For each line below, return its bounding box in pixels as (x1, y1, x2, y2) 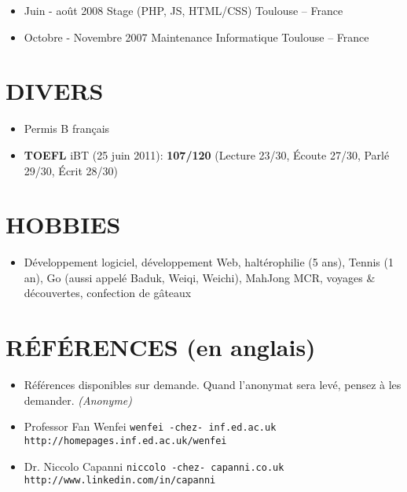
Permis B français (24, 120, 110, 137)
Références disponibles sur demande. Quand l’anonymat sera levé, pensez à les (24, 376, 401, 393)
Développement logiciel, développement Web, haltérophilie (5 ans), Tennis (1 (24, 254, 394, 270)
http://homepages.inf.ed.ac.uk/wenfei (24, 435, 227, 446)
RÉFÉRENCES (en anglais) (5, 331, 316, 363)
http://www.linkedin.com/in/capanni (24, 475, 216, 486)
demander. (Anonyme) (24, 391, 133, 408)
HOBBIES (5, 208, 121, 240)
